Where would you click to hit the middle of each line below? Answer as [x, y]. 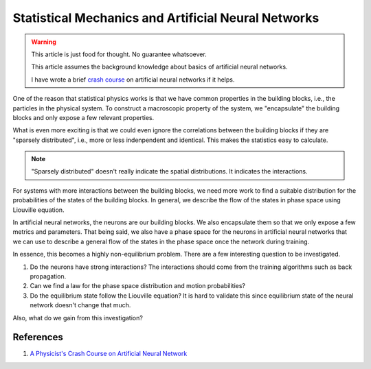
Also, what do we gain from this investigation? [78, 318]
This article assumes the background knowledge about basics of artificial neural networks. [159, 67]
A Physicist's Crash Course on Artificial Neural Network [109, 354]
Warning [44, 42]
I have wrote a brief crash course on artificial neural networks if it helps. [133, 80]
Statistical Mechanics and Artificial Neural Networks [166, 18]
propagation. [48, 276]
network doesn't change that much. [80, 305]
